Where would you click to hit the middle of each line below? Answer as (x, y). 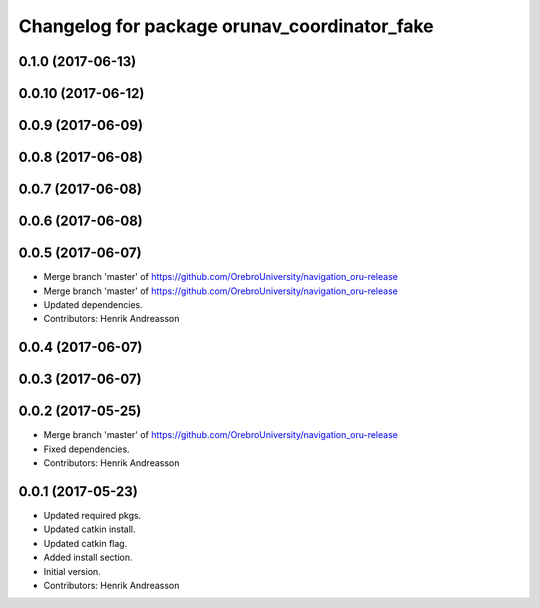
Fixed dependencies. (86, 449)
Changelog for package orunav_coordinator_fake (226, 26)
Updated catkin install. (89, 529)
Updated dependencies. (93, 304)
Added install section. (88, 557)
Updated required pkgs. (92, 515)
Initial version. (72, 571)
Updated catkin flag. (85, 543)
